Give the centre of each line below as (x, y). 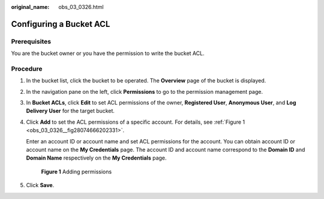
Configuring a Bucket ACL (61, 24)
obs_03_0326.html (81, 7)
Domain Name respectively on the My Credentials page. (97, 158)
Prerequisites (31, 41)
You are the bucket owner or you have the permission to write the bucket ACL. (108, 53)
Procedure (27, 69)
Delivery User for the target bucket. (70, 111)
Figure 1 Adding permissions (76, 172)
